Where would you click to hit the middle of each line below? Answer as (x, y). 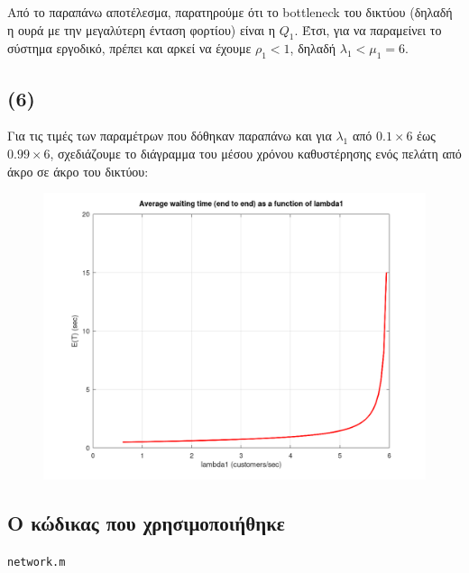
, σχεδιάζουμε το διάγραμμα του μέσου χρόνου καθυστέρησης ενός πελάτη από (256, 153)
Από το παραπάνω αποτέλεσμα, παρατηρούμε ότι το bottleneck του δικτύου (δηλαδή (230, 12)
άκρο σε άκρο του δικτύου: (78, 171)
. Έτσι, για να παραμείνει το (368, 29)
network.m (37, 562)
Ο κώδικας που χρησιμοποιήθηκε (146, 523)
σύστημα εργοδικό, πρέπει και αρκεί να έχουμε (129, 48)
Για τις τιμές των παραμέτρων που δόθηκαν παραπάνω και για (170, 136)
